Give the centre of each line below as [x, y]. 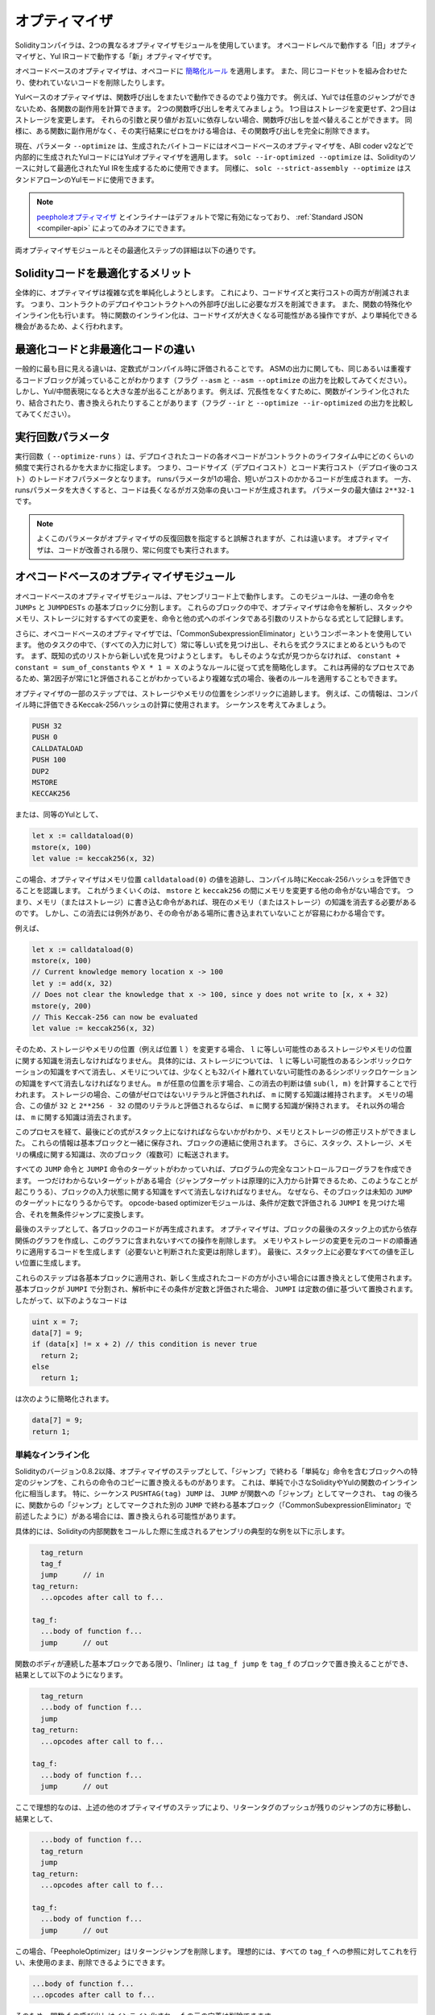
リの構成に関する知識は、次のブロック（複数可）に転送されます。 [124, 1154]
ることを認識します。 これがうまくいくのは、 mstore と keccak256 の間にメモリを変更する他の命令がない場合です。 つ [214, 891]
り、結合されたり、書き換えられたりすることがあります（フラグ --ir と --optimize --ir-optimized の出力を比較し [214, 402]
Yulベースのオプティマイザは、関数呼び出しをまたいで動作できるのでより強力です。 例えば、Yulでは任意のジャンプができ [215, 98]
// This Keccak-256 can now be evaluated [115, 1017]
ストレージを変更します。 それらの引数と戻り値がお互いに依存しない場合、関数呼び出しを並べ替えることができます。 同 [213, 119]
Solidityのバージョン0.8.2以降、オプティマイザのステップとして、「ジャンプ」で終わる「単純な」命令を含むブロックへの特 [216, 1471]
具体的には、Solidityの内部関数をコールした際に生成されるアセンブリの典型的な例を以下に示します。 [182, 1531]
